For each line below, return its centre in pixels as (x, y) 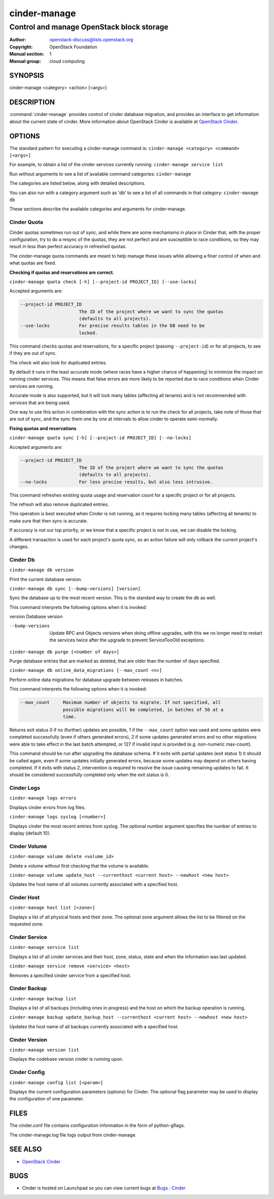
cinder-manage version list (44, 1050)
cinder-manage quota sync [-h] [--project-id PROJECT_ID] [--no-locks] (100, 438)
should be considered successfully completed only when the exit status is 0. (89, 775)
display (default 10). (30, 833)
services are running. (32, 386)
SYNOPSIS (27, 75)
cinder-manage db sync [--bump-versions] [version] (75, 589)
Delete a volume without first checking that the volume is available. (79, 866)
